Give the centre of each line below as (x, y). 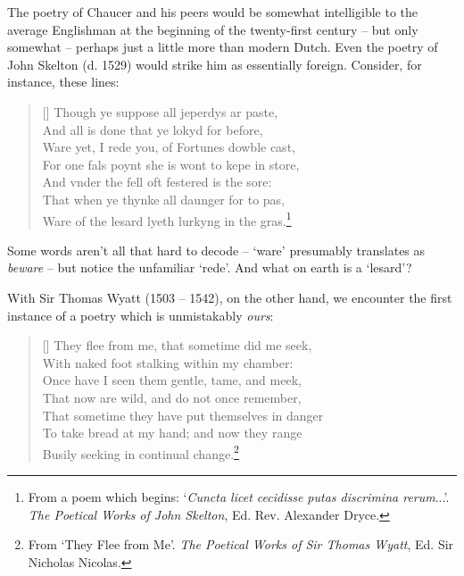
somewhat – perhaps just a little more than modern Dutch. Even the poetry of (223, 47)
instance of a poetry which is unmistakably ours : (141, 315)
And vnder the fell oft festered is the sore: (157, 182)
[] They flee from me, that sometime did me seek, (177, 345)
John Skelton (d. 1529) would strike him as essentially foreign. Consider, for (215, 64)
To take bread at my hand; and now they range (172, 433)
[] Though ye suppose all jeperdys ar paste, (160, 111)
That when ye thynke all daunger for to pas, (164, 199)
